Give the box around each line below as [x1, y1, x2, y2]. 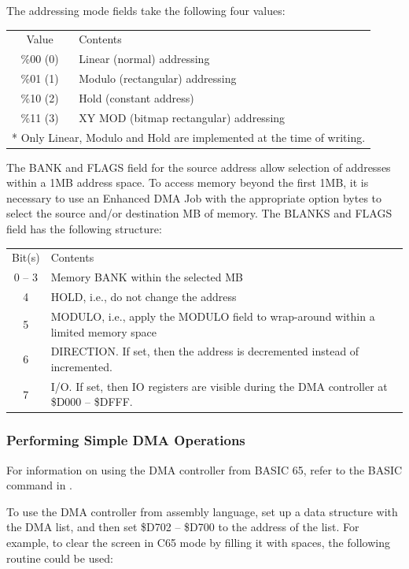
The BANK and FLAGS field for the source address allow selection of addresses [6, 158, 391, 175]
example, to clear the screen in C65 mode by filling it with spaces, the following [6, 534, 390, 551]
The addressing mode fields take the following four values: [6, 2, 286, 18]
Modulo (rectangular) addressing [79, 70, 237, 87]
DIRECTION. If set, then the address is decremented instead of [50, 343, 359, 359]
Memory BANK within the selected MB [50, 269, 243, 285]
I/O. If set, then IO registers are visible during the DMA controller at [50, 377, 388, 394]
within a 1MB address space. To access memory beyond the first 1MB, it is [6, 174, 369, 191]
